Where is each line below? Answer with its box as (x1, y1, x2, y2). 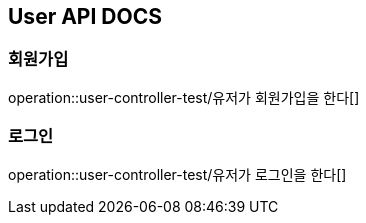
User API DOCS (8, 4, 162, 29)
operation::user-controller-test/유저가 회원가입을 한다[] (8, 88, 360, 106)
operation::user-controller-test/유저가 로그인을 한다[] (8, 165, 347, 183)
